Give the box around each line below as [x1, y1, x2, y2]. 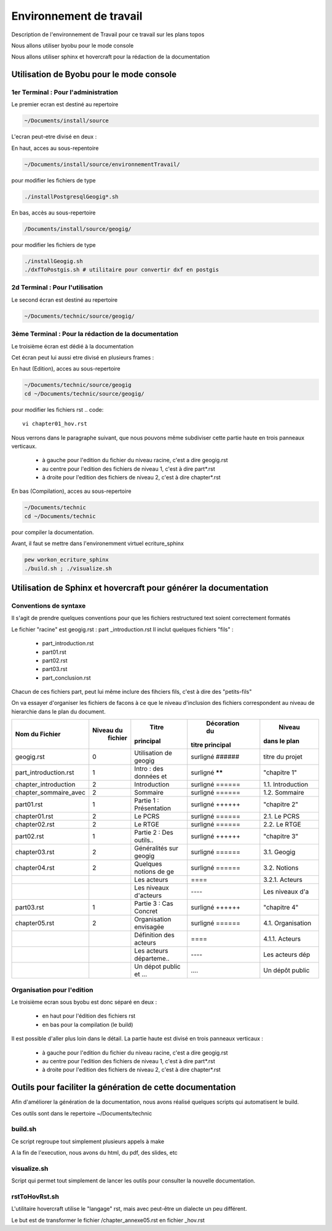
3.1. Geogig [263, 848, 296, 857]
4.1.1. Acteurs [263, 935, 301, 943]
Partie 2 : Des [134, 828, 173, 837]
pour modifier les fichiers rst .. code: [11, 406, 104, 413]
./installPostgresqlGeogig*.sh [24, 193, 119, 200]
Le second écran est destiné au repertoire [11, 296, 118, 304]
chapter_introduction [15, 781, 76, 789]
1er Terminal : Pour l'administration [11, 88, 118, 96]
